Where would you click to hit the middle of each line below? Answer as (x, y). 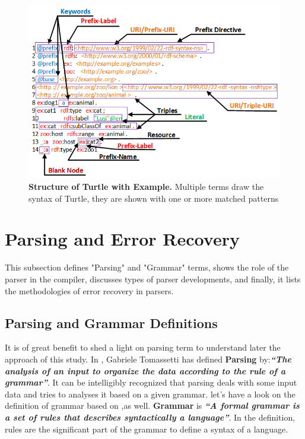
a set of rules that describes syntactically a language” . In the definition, (150, 417)
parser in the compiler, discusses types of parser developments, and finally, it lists (153, 279)
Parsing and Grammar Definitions (111, 322)
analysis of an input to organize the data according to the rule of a (145, 370)
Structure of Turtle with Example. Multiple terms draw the (146, 187)
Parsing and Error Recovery (122, 239)
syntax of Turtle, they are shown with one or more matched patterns (154, 198)
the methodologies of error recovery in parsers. (89, 290)
